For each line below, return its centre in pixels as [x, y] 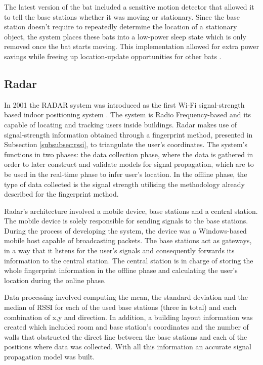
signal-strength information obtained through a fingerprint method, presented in [128, 134]
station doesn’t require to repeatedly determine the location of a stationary [121, 27]
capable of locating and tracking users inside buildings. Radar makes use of [121, 124]
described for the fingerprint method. [61, 194]
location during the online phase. [55, 280]
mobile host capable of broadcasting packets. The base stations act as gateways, [128, 240]
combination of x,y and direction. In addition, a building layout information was [128, 317]
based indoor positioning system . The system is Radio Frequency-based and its [128, 115]
